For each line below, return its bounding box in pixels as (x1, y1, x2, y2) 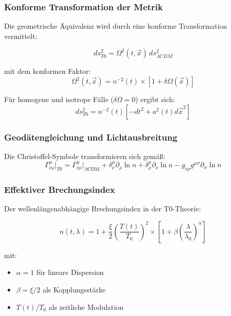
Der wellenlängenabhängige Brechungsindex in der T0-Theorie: (4, 203, 201, 214)
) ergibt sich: (135, 94, 175, 104)
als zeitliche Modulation (49, 301, 123, 312)
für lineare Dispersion (36, 267, 104, 278)
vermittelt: (4, 30, 37, 41)
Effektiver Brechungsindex (4, 183, 115, 195)
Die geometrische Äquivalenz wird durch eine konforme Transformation (4, 21, 227, 31)
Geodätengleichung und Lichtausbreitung (4, 130, 178, 143)
